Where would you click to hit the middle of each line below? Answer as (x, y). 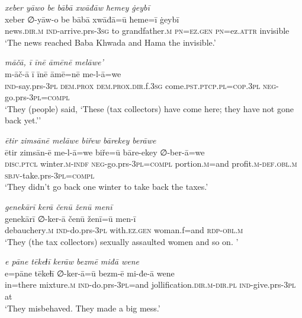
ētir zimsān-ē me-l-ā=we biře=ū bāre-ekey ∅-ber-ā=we (105, 152)
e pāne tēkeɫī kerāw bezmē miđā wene (72, 261)
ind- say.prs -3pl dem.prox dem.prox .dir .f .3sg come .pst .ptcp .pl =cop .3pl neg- (142, 85)
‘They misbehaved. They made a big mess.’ (83, 308)
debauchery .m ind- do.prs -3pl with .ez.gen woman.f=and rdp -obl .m (124, 230)
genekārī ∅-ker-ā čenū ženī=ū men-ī (70, 218)
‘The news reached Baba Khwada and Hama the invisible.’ (110, 42)
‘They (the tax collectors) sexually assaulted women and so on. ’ (122, 241)
